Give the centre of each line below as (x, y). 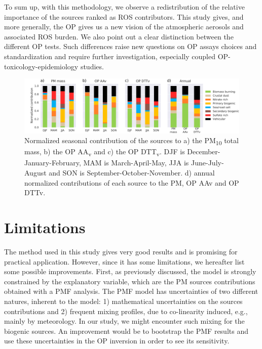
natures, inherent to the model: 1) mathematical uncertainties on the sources (123, 301)
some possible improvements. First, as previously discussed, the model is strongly (130, 271)
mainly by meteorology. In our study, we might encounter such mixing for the (124, 321)
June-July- (208, 163)
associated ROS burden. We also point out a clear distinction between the (119, 36)
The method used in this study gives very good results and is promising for (121, 251)
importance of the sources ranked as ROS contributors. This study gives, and (124, 16)
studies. (92, 66)
